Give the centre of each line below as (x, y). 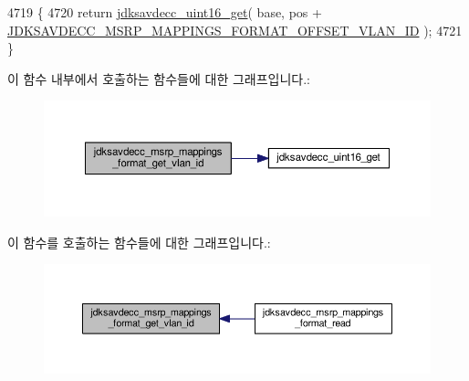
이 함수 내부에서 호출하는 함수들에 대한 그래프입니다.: (159, 78)
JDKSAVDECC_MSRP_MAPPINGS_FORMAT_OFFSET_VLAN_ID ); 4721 (235, 30)
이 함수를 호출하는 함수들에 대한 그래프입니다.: (139, 242)
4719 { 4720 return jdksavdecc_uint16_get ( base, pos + (165, 12)
